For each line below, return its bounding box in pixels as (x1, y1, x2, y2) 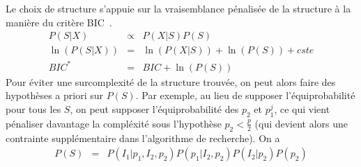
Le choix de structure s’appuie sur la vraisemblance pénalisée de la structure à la (6, 1, 351, 15)
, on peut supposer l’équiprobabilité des (70, 101, 239, 116)
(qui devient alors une (254, 116, 348, 130)
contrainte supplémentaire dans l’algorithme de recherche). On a (6, 130, 280, 145)
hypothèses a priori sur (6, 88, 103, 103)
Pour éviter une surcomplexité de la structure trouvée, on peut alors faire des (6, 74, 336, 89)
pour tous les (6, 101, 61, 116)
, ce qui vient (274, 101, 330, 116)
